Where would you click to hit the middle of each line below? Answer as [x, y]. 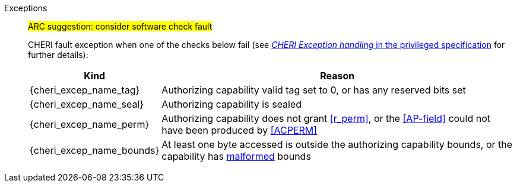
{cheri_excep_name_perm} [90, 124]
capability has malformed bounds [236, 156]
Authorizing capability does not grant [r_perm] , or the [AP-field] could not [326, 118]
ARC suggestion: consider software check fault [120, 26]
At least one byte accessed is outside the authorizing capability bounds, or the [337, 144]
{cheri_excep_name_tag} [85, 90]
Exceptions [26, 8]
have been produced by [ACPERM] [240, 130]
